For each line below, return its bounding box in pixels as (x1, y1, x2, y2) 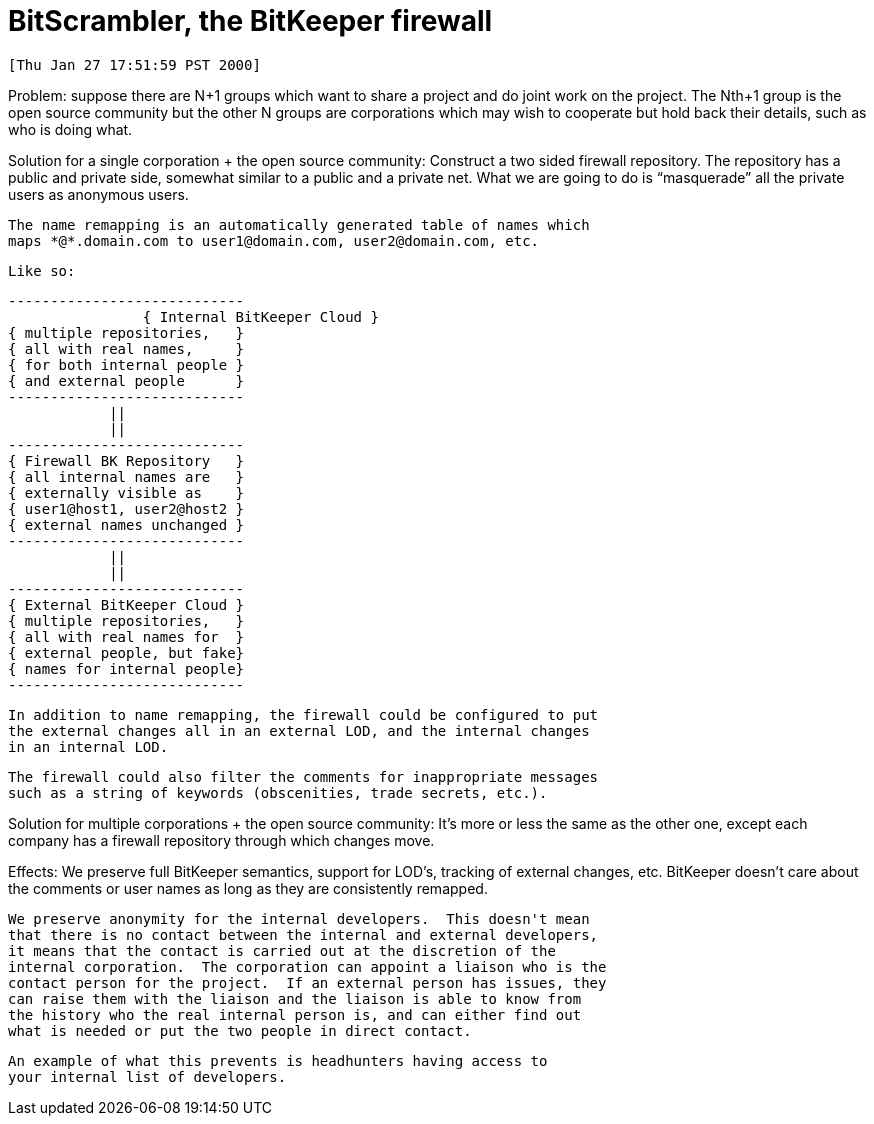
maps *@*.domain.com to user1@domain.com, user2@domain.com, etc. (8, 232, 540, 249)
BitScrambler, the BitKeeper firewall (8, 4, 493, 38)
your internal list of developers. (8, 1068, 287, 1085)
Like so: (8, 262, 76, 279)
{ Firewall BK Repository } (8, 452, 245, 469)
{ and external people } (8, 372, 245, 389)
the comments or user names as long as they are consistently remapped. (8, 879, 488, 897)
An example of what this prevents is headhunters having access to (8, 1052, 548, 1069)
